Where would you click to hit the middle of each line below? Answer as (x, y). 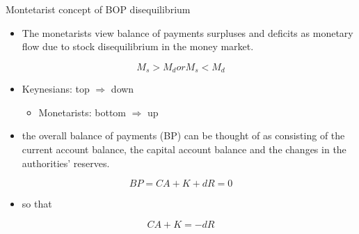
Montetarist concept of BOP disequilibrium (98, 9)
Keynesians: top (56, 89)
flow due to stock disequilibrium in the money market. (138, 46)
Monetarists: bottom (82, 112)
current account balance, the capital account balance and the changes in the (184, 149)
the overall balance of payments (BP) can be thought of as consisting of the (183, 135)
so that (37, 204)
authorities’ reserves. (66, 163)
